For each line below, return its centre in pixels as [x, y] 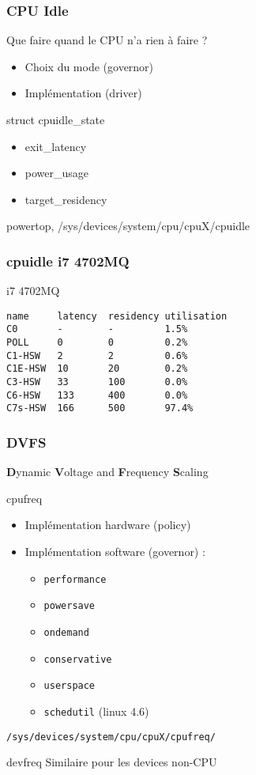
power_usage [57, 173]
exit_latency [56, 146]
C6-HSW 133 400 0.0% [97, 395]
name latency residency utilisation [117, 316]
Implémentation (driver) [83, 93]
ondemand [66, 632]
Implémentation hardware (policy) [108, 525]
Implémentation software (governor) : [115, 552]
